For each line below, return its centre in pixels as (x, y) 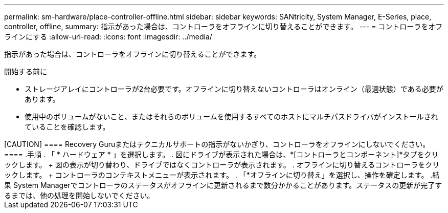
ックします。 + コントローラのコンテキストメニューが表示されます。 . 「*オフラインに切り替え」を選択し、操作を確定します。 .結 (222, 175)
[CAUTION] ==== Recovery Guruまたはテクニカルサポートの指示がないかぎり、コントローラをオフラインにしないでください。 (217, 144)
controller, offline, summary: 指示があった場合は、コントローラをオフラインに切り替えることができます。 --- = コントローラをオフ (223, 26)
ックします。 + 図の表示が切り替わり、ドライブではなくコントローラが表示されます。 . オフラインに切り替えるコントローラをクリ (222, 165)
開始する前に (26, 71)
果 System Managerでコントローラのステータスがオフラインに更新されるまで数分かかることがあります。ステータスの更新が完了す (223, 185)
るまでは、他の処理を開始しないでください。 (79, 195)
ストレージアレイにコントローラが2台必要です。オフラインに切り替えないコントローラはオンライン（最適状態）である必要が (234, 89)
